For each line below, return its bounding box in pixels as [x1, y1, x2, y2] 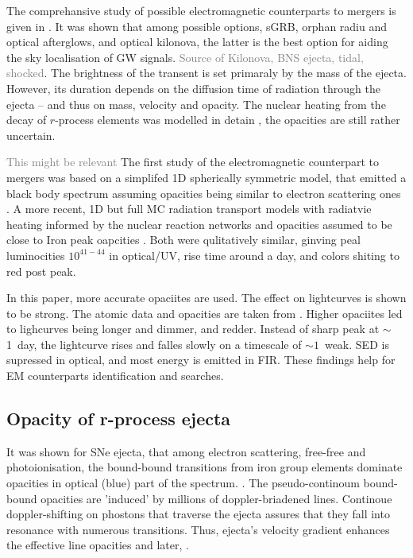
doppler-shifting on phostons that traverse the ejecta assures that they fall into [6, 506, 390, 522]
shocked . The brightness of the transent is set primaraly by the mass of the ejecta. [6, 64, 407, 81]
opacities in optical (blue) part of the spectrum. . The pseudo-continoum [6, 475, 360, 491]
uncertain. [6, 126, 56, 143]
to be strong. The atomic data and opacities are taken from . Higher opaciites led [6, 304, 403, 321]
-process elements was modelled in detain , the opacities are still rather [55, 111, 400, 128]
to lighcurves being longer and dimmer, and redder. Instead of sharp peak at [6, 320, 380, 337]
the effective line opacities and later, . [6, 537, 189, 553]
